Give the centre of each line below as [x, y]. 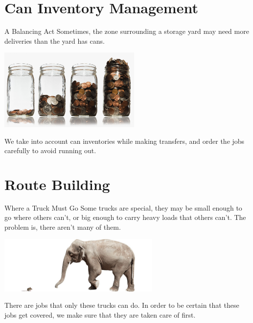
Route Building [57, 184]
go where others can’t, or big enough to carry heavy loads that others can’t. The [125, 217]
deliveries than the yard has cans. [55, 40]
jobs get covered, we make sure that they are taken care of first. [100, 314]
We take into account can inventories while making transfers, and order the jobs [125, 141]
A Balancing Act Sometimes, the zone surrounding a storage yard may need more [127, 31]
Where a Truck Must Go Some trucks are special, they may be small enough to [123, 207]
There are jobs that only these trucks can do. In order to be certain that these [122, 305]
